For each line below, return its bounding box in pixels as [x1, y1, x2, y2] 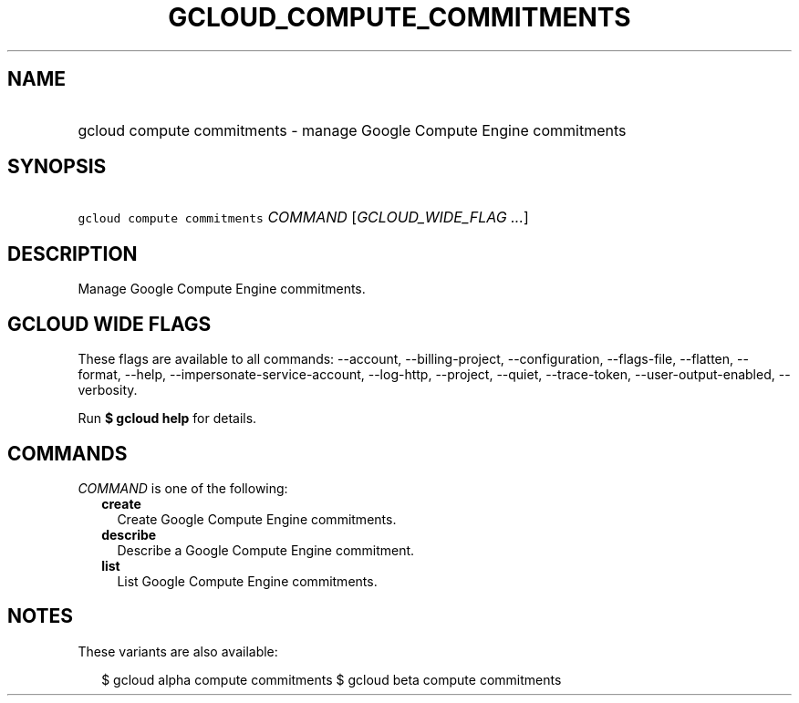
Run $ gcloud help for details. [78, 410, 257, 427]
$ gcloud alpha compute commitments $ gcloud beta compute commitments [101, 671, 562, 687]
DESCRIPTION [7, 242, 138, 265]
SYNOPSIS [7, 155, 107, 179]
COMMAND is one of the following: [78, 480, 288, 496]
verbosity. [78, 382, 138, 398]
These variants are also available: [78, 643, 278, 659]
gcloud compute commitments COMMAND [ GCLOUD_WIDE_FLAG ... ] [78, 208, 529, 227]
